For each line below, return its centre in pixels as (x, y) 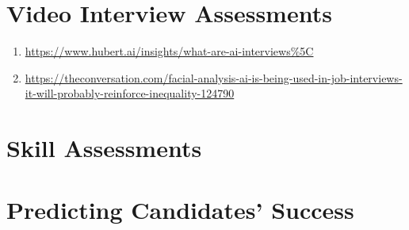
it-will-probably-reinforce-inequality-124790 (130, 93)
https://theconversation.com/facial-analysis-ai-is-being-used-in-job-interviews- (214, 77)
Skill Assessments (104, 148)
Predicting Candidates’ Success (180, 210)
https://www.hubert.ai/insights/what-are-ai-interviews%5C (169, 51)
